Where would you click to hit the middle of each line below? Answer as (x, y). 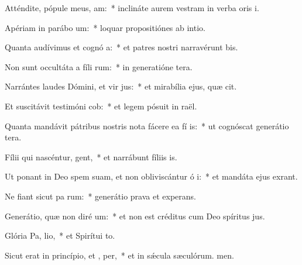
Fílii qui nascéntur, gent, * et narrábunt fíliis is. (91, 156)
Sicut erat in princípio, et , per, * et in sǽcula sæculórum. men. (119, 255)
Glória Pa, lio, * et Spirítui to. (60, 235)
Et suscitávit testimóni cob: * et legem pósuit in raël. (101, 106)
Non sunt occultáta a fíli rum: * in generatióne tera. (99, 66)
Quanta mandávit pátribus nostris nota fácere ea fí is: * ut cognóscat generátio (147, 125)
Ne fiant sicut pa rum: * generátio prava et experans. (100, 196)
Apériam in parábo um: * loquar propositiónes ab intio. (105, 27)
